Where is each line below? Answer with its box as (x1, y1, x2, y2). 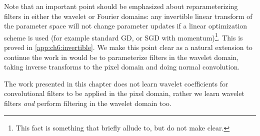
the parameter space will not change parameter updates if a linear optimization (4, 20, 247, 31)
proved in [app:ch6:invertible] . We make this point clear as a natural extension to (4, 42, 252, 52)
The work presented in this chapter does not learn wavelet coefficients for (4, 78, 228, 88)
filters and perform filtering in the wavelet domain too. (4, 98, 171, 108)
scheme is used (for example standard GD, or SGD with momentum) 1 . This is (4, 30, 243, 42)
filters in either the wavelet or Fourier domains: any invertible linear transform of (4, 10, 252, 21)
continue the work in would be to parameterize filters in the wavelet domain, (4, 51, 239, 62)
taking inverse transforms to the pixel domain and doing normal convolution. (4, 61, 240, 72)
